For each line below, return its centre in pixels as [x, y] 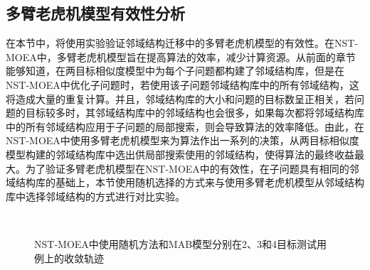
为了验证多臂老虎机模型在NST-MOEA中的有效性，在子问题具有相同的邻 [192, 168]
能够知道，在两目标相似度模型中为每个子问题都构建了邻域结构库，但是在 [175, 71]
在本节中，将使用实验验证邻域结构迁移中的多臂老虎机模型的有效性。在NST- [182, 43]
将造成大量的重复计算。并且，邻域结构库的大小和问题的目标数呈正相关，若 [180, 98]
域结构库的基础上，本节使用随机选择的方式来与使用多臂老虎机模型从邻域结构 [185, 182]
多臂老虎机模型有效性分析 [95, 13]
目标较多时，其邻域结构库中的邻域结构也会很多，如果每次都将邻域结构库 [195, 113]
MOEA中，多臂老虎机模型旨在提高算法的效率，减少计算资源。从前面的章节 [181, 56]
